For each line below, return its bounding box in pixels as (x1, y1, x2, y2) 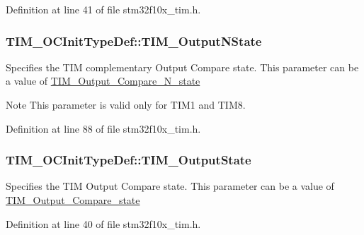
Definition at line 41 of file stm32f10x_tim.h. (6, 2, 201, 16)
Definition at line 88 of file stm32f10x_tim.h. (6, 121, 201, 135)
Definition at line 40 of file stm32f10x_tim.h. (6, 216, 201, 231)
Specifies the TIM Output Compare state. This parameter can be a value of (6, 179, 334, 193)
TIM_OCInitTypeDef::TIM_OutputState (6, 151, 251, 169)
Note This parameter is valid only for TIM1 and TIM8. (6, 97, 246, 112)
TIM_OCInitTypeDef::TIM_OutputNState (6, 32, 262, 49)
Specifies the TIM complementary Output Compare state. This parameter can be (6, 59, 359, 74)
